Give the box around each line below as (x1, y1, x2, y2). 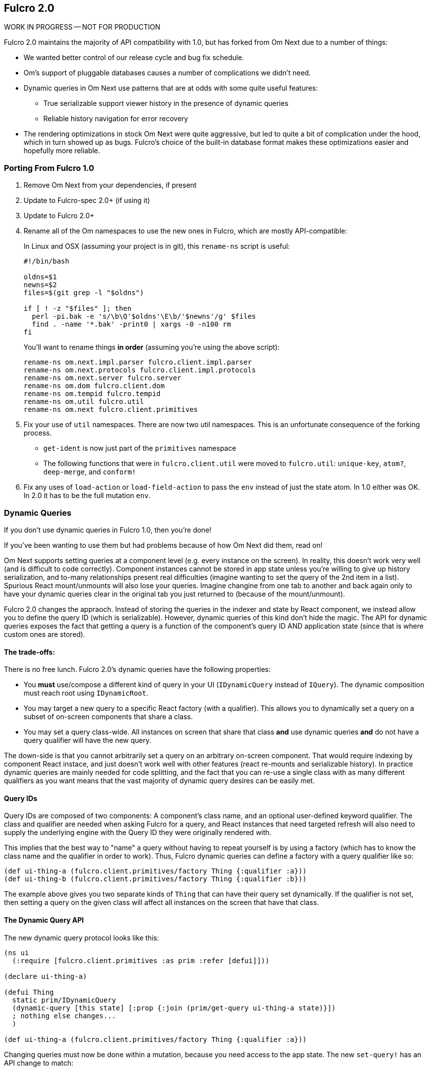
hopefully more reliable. (24, 146, 100, 155)
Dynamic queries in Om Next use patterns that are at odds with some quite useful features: (24, 84, 318, 93)
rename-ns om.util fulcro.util (24, 398, 144, 406)
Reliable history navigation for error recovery (43, 114, 188, 123)
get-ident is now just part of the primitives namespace (43, 444, 236, 453)
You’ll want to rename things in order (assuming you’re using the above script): (24, 343, 280, 352)
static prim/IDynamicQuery (12, 996, 116, 1004)
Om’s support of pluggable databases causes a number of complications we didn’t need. (24, 68, 311, 77)
